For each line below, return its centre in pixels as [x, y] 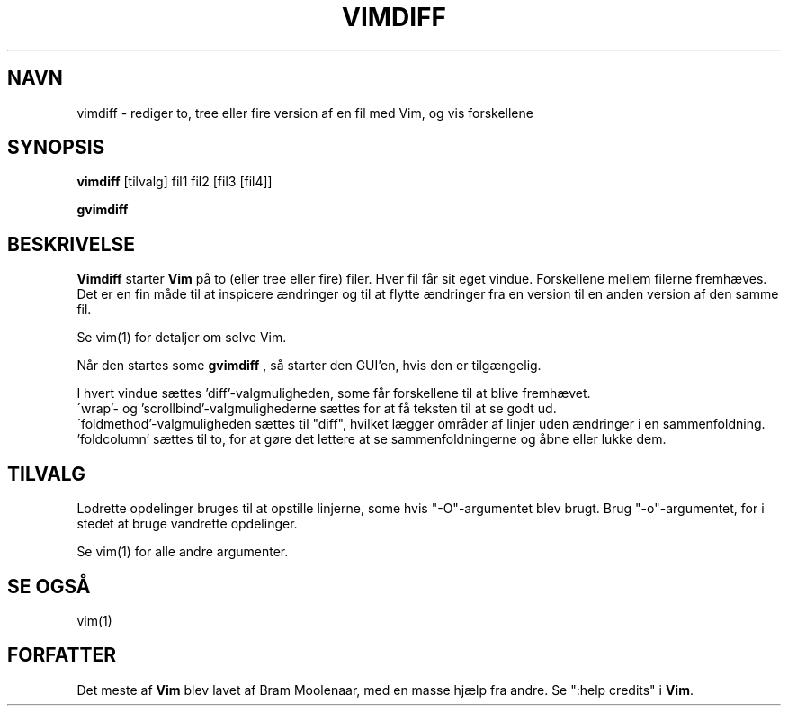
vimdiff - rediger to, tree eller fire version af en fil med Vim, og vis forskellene [305, 113]
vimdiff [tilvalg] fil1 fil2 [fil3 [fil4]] [175, 182]
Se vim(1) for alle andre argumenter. [183, 552]
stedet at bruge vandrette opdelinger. [187, 524]
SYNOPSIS [56, 148]
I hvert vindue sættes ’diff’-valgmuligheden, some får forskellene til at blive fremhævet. [334, 393]
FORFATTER [62, 655]
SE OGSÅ [49, 586]
